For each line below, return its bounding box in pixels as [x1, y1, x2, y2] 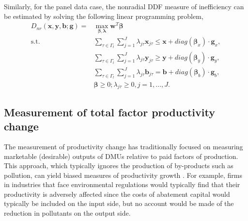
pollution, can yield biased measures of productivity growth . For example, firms [4, 170, 242, 180]
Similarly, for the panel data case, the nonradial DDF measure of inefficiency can [4, 1, 244, 11]
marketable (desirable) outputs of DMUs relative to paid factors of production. [4, 151, 238, 161]
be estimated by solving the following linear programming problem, [4, 11, 203, 21]
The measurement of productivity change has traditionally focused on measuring [4, 141, 243, 151]
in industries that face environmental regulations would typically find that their [4, 179, 240, 189]
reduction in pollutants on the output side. [4, 208, 131, 218]
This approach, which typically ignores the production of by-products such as [4, 160, 233, 171]
